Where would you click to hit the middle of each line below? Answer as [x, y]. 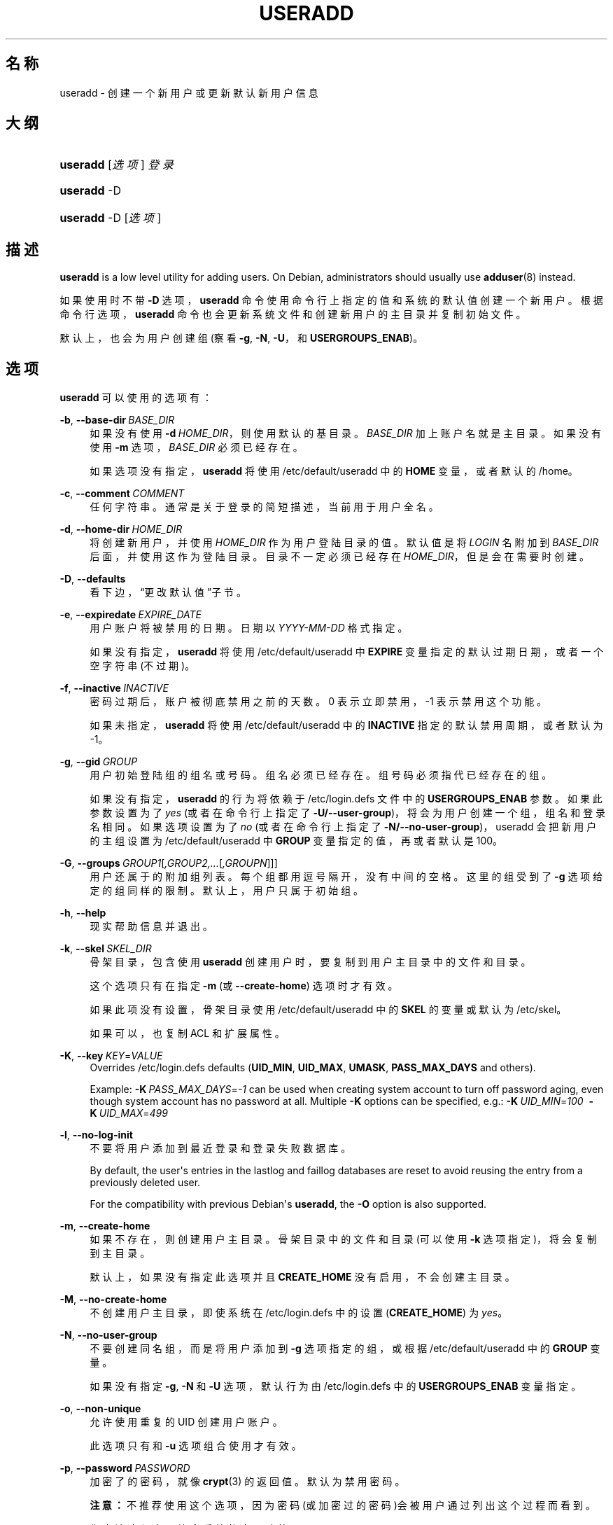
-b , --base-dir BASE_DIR [117, 420]
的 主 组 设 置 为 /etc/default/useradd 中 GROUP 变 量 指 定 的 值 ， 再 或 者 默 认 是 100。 [296, 841]
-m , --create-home [105, 1226]
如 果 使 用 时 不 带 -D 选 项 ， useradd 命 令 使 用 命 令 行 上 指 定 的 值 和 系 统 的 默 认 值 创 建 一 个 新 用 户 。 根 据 [331, 300]
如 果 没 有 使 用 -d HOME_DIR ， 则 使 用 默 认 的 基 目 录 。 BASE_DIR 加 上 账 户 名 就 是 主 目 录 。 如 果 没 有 [345, 433]
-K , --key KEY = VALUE [111, 1056]
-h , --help [83, 913]
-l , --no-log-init [96, 1135]
